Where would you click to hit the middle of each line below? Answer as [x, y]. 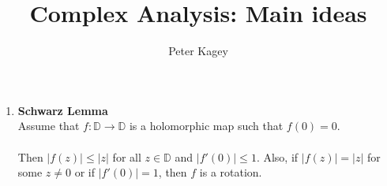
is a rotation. [231, 172]
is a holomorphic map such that [206, 126]
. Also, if [277, 156]
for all [127, 156]
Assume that [49, 126]
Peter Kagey [198, 51]
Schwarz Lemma [63, 110]
